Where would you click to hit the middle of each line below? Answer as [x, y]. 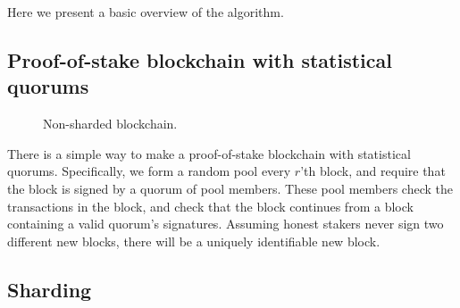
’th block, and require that [373, 171]
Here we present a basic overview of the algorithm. [146, 12]
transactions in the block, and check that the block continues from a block [210, 206]
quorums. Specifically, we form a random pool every [149, 171]
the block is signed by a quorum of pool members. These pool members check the [230, 188]
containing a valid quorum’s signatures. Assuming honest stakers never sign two [226, 224]
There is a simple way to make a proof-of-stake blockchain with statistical [209, 153]
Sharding [50, 289]
